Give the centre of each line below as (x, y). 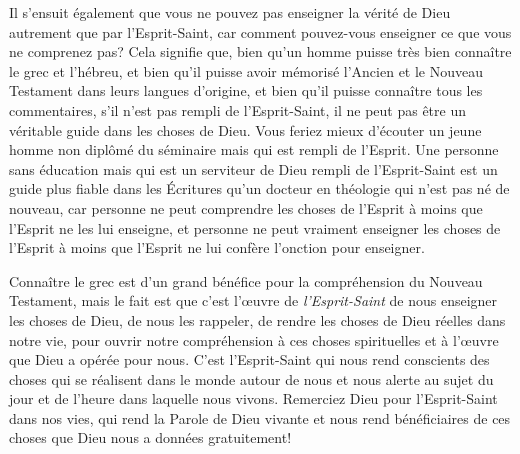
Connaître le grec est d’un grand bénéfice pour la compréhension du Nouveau (246, 280)
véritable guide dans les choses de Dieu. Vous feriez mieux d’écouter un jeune (245, 129)
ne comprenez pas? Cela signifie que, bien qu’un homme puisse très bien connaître (260, 51)
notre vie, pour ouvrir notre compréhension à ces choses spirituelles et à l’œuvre (254, 339)
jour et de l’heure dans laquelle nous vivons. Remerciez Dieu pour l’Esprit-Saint (253, 398)
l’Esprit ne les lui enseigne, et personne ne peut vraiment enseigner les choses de (255, 227)
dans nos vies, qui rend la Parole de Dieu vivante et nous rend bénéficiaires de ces (260, 417)
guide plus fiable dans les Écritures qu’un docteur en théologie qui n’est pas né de (259, 188)
